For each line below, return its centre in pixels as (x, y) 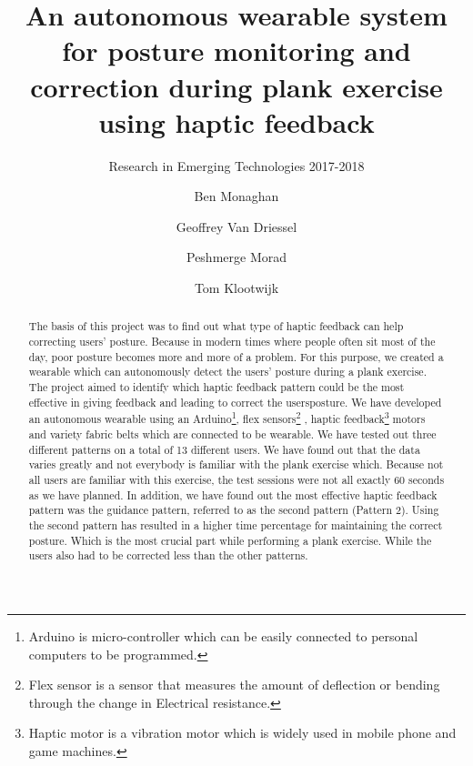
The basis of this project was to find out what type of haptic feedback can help (216, 326)
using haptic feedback (236, 121)
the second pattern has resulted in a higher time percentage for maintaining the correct (236, 524)
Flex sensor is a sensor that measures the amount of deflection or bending (234, 685)
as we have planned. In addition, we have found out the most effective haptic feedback (233, 494)
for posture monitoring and (236, 50)
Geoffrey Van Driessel (236, 226)
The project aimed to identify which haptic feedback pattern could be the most (216, 387)
